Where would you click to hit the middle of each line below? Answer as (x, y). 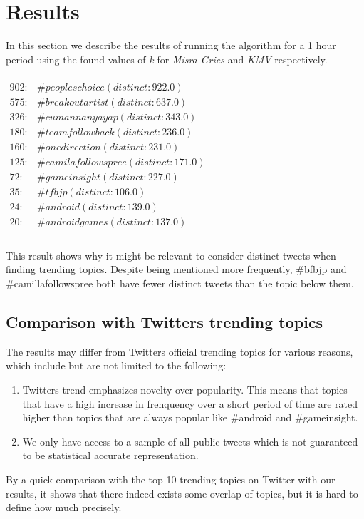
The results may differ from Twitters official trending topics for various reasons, (180, 351)
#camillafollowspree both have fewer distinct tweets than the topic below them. (180, 283)
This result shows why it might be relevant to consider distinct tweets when (171, 255)
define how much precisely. (64, 507)
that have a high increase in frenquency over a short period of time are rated (190, 403)
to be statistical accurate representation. (110, 455)
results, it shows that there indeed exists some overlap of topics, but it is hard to (182, 493)
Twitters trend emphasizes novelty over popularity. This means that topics (185, 390)
